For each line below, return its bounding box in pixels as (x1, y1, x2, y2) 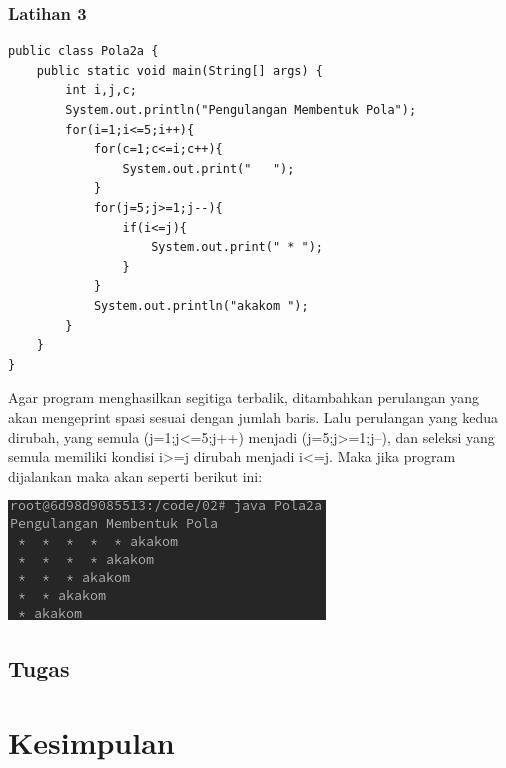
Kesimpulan (8, 721, 175, 762)
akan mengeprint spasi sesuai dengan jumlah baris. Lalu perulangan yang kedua (8, 406, 498, 427)
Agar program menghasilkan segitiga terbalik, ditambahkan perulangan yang (8, 387, 479, 408)
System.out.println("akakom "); (93, 298, 309, 313)
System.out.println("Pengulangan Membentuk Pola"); (65, 103, 417, 117)
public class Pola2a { (8, 44, 159, 59)
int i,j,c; (65, 83, 137, 98)
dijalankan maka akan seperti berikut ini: (8, 465, 263, 486)
